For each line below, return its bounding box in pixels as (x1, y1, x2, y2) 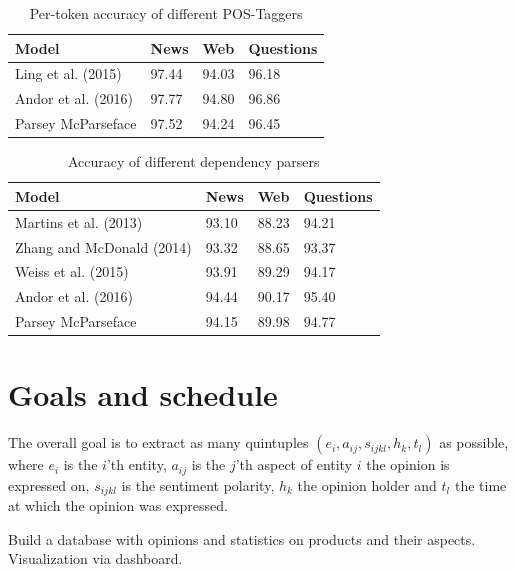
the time (454, 474, 507, 495)
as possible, (439, 432, 509, 453)
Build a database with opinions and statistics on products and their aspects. (8, 528, 476, 549)
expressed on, (8, 474, 90, 495)
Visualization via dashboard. (8, 548, 183, 569)
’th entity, (106, 454, 167, 475)
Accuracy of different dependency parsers (67, 151, 320, 172)
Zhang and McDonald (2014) (15, 236, 192, 257)
